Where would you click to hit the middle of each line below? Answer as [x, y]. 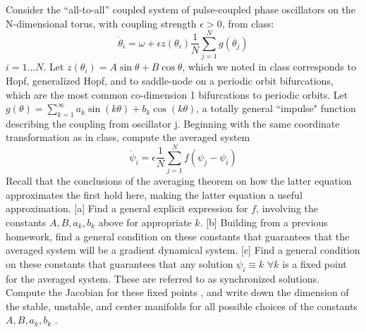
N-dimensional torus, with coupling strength [101, 23]
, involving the [287, 208]
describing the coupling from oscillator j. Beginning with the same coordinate [173, 123]
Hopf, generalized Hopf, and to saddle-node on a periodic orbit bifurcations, [170, 80]
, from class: [248, 23]
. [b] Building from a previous [264, 222]
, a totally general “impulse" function [276, 108]
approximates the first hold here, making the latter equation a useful [154, 194]
